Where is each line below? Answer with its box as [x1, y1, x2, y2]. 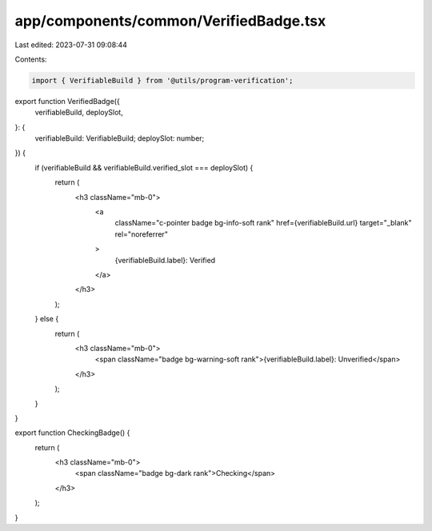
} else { [34, 314, 59, 324]
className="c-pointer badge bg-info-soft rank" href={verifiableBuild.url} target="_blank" [114, 218, 412, 228]
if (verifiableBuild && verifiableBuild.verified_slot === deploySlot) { [34, 162, 254, 172]
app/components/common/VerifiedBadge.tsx [14, 12, 326, 30]
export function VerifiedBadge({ [14, 96, 120, 106]
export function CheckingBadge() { [14, 428, 130, 437]
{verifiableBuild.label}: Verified [114, 255, 216, 265]
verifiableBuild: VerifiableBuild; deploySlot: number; [34, 134, 205, 143]
